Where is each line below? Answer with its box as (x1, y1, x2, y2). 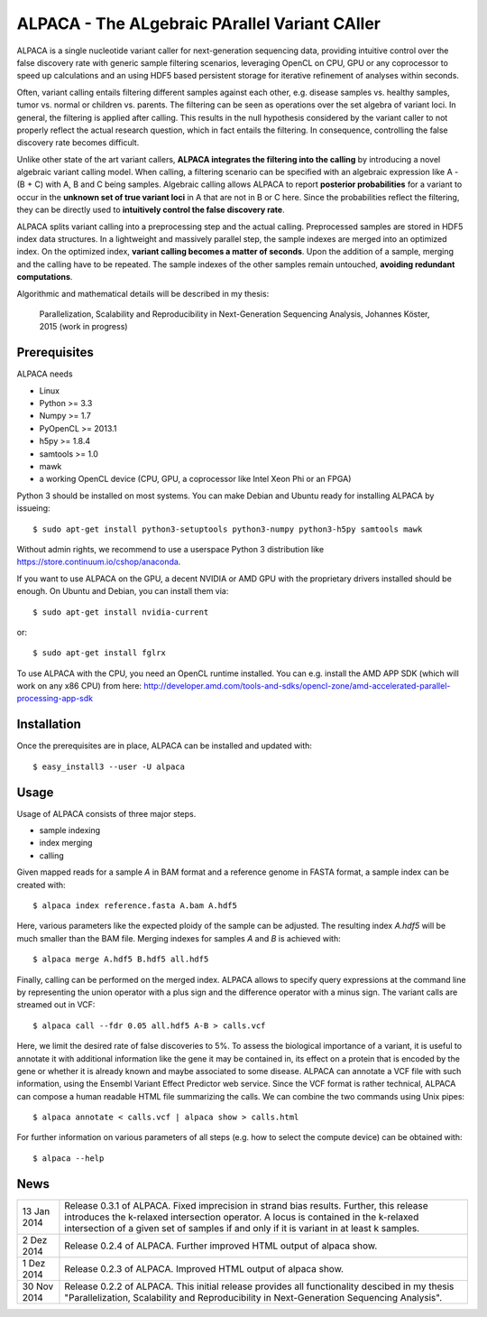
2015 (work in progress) (39, 321, 128, 332)
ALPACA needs (16, 368, 73, 379)
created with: (16, 879, 67, 890)
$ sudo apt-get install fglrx (32, 648, 167, 658)
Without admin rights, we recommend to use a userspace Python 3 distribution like (16, 543, 325, 554)
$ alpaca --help (32, 1153, 105, 1164)
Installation (16, 717, 81, 732)
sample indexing (39, 825, 101, 836)
